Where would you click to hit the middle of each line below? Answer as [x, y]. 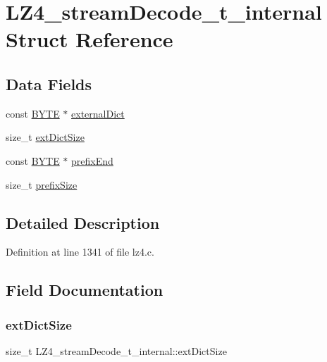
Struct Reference [90, 39]
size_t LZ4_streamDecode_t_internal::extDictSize [116, 350]
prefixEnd [92, 160]
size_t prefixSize [42, 184]
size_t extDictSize [45, 137]
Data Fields [49, 83]
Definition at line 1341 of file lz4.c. [80, 252]
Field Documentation [85, 290]
